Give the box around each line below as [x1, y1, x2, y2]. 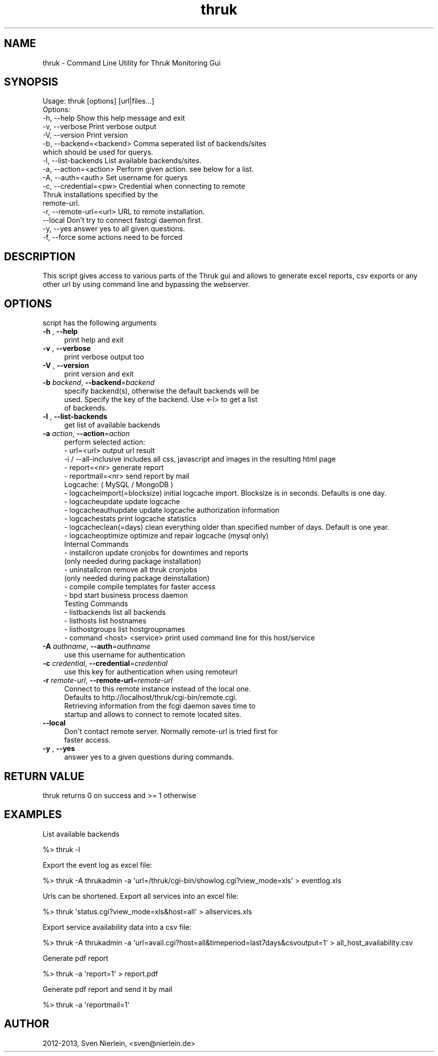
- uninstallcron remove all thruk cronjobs [64, 565, 197, 574]
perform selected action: [64, 438, 145, 447]
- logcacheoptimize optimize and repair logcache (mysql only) [64, 531, 269, 540]
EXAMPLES [4, 808, 62, 821]
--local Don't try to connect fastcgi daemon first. [42, 216, 203, 225]
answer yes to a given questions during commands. [64, 753, 234, 762]
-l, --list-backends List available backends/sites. [42, 156, 201, 165]
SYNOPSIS [4, 76, 58, 89]
